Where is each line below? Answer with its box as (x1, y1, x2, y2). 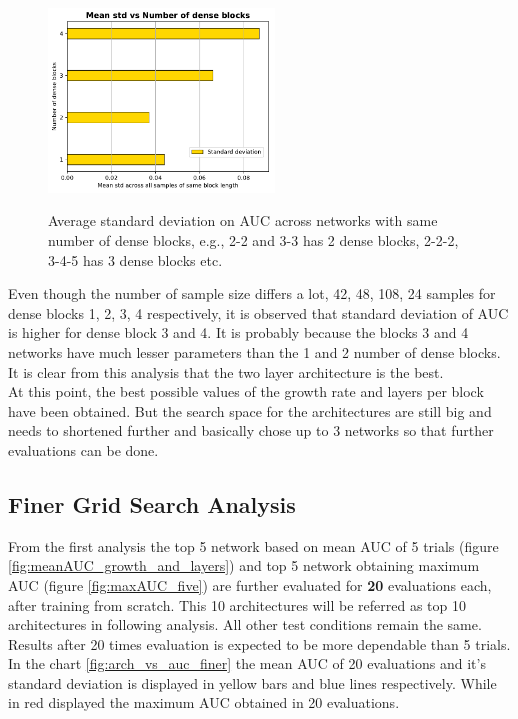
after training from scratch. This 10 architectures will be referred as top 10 (8, 594, 466, 615)
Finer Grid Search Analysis (8, 488, 296, 519)
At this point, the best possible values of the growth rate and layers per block (8, 381, 484, 402)
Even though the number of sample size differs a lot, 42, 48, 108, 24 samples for (8, 283, 496, 304)
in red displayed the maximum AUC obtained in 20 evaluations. (8, 692, 400, 713)
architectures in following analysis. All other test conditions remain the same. (8, 614, 482, 635)
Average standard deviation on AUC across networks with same (48, 210, 438, 231)
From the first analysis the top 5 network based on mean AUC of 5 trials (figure (8, 535, 499, 556)
